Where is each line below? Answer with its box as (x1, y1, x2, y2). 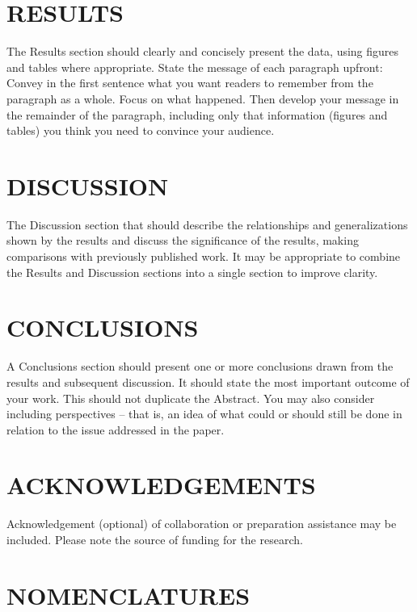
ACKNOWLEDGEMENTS (6, 468, 316, 501)
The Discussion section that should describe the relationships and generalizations (6, 216, 408, 233)
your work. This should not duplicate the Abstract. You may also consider (6, 389, 375, 406)
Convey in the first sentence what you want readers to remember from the (6, 74, 373, 91)
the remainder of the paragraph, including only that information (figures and (6, 106, 388, 123)
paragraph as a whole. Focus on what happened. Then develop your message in (6, 90, 399, 107)
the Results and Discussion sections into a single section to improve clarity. (6, 263, 378, 280)
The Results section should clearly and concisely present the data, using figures (6, 43, 399, 60)
